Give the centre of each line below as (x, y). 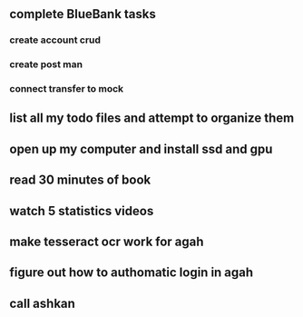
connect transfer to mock (67, 88)
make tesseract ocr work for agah (107, 241)
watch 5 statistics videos (82, 211)
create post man (46, 64)
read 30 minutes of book (80, 180)
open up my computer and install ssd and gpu (141, 149)
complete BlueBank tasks (83, 14)
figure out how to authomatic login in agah (132, 273)
